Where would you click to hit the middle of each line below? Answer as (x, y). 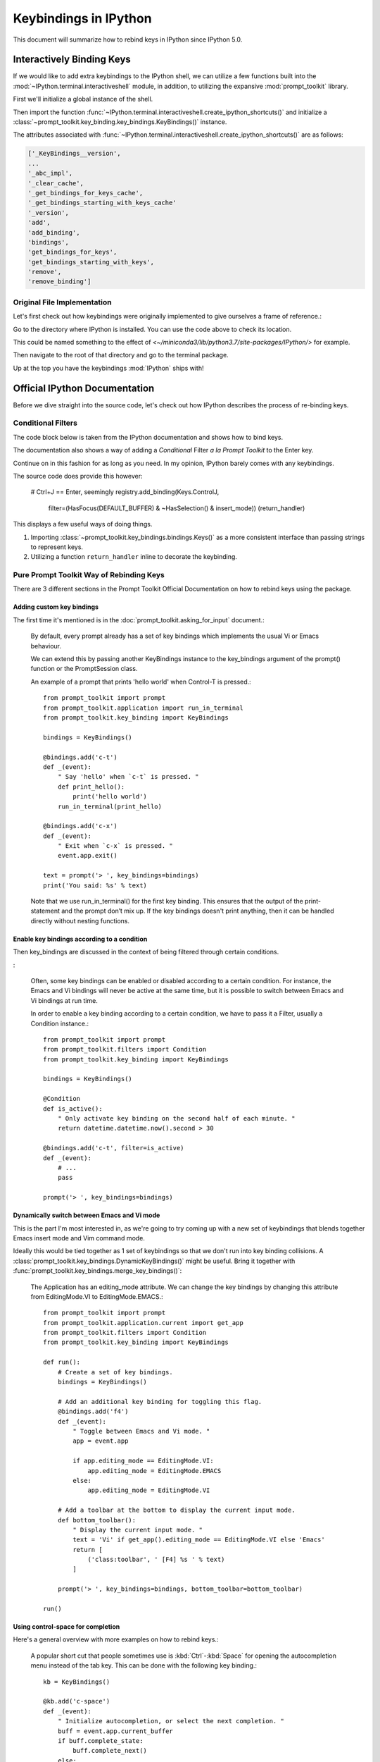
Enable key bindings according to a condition (80, 939)
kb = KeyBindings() (77, 1682)
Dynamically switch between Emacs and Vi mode (87, 1215)
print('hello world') (110, 797)
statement (45, 911)
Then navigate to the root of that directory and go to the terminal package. (121, 355)
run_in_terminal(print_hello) (109, 806)
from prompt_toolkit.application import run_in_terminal (144, 708)
